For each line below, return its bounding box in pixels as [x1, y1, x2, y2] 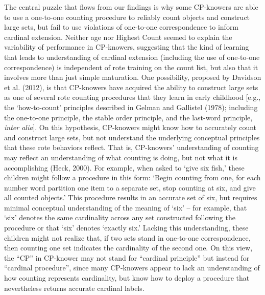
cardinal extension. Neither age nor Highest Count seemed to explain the [4, 31, 232, 42]
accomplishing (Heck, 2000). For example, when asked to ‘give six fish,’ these [4, 162, 245, 173]
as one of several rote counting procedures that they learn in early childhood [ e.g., [4, 92, 261, 102]
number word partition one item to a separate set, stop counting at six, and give [4, 182, 256, 193]
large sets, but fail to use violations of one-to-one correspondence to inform [4, 22, 239, 32]
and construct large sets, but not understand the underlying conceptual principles [4, 132, 260, 142]
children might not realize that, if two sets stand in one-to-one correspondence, [4, 232, 251, 243]
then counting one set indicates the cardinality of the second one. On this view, [4, 242, 253, 253]
